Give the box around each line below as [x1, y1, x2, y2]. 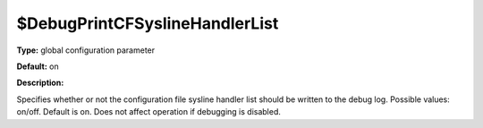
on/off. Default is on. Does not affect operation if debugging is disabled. [16, 107, 282, 117]
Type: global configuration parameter [16, 45, 156, 55]
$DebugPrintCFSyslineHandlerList [16, 13, 279, 33]
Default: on [16, 61, 60, 72]
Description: [16, 77, 64, 89]
